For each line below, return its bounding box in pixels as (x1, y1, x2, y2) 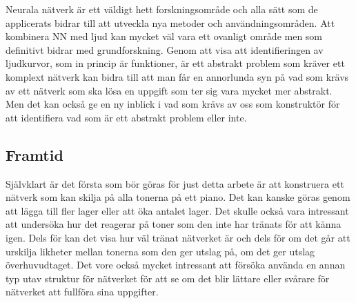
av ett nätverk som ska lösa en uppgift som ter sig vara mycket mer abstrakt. (6, 83, 333, 97)
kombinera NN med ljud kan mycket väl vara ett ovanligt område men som (6, 29, 323, 43)
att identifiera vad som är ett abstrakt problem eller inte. (6, 110, 247, 124)
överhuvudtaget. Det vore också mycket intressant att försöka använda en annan (6, 257, 346, 272)
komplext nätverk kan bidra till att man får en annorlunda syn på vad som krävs (6, 69, 349, 84)
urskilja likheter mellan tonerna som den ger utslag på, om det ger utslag (6, 244, 315, 258)
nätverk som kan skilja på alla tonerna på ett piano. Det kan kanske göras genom (6, 190, 350, 204)
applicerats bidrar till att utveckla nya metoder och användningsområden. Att (6, 15, 335, 30)
